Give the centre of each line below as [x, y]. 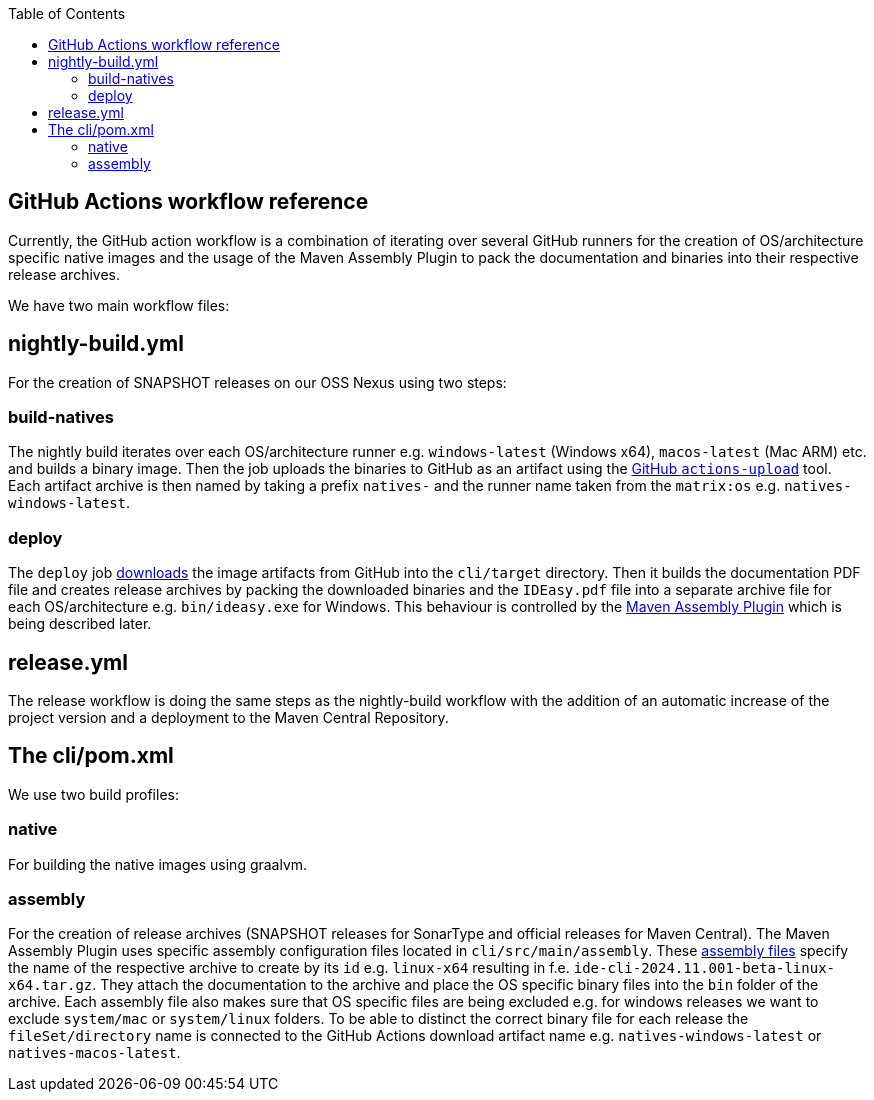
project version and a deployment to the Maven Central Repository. [228, 718]
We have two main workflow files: [119, 305]
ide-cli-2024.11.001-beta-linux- [704, 968]
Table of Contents [67, 13]
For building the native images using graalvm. [158, 864]
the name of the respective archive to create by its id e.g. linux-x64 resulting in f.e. [289, 968]
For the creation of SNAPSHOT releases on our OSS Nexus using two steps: [257, 382]
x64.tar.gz [50, 985]
